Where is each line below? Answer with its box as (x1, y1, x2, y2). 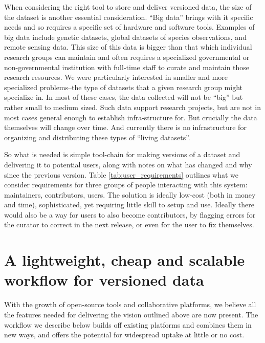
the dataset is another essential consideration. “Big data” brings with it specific (4, 11, 253, 22)
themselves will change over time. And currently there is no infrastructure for (4, 122, 247, 133)
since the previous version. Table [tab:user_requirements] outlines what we (4, 169, 238, 180)
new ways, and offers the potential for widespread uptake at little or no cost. (4, 329, 245, 340)
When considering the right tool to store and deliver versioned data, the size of (4, 2, 252, 12)
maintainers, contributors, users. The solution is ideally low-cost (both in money (4, 189, 256, 200)
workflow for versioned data (4, 269, 204, 290)
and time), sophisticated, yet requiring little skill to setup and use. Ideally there (4, 199, 254, 210)
